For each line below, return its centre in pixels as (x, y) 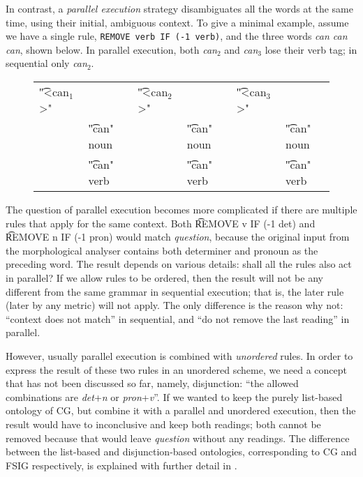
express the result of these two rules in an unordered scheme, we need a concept (177, 369)
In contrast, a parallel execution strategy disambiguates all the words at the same (179, 8)
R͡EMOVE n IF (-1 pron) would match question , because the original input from (178, 237)
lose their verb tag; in (311, 49)
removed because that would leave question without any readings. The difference (178, 438)
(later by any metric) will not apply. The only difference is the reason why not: (175, 305)
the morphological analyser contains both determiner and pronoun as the (162, 250)
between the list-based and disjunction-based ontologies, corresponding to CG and (181, 452)
